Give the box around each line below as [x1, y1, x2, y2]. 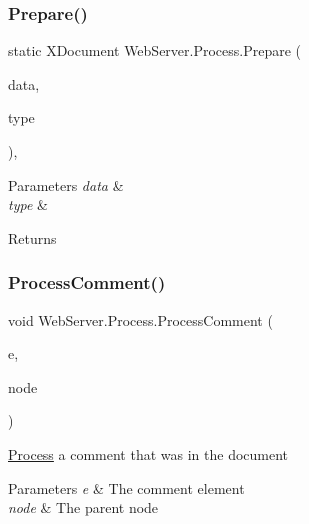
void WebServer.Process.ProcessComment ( [8, 309, 273, 330]
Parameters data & [8, 174, 124, 195]
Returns [8, 227, 57, 248]
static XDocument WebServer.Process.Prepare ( [8, 40, 302, 61]
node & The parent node [8, 497, 159, 518]
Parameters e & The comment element [8, 477, 245, 498]
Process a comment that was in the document [8, 443, 289, 464]
